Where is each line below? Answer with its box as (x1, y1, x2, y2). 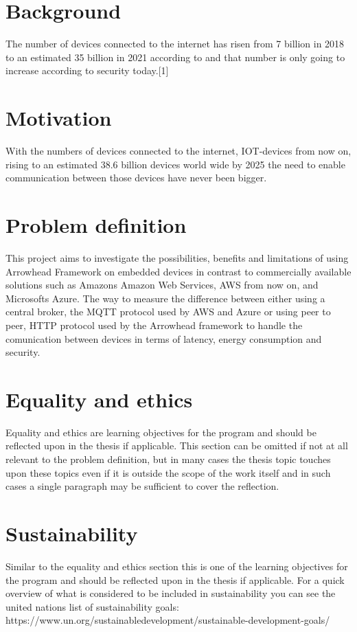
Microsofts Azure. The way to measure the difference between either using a (5, 291, 325, 305)
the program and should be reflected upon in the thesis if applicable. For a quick (5, 572, 345, 587)
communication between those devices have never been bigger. (5, 170, 267, 185)
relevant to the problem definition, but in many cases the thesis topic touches (5, 452, 331, 466)
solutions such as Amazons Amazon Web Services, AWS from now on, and (5, 278, 319, 292)
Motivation (5, 104, 112, 132)
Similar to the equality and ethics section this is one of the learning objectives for (5, 558, 348, 573)
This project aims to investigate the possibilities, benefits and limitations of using (5, 250, 349, 264)
